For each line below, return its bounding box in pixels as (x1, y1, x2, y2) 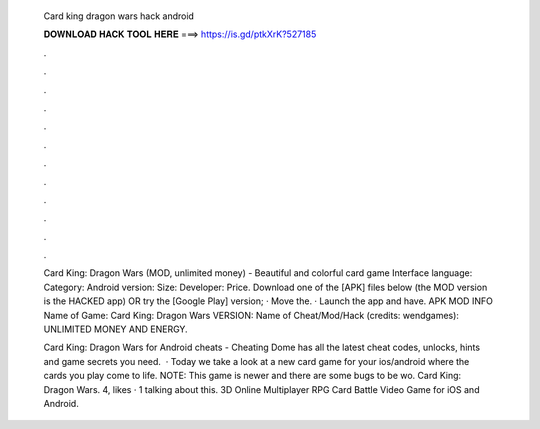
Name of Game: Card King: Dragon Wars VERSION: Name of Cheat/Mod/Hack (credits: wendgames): (43, 309, 460, 321)
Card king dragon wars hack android (43, 10, 195, 22)
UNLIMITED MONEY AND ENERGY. (43, 323, 189, 335)
